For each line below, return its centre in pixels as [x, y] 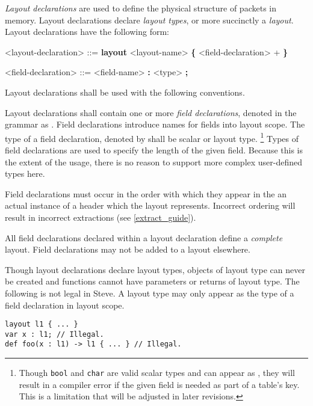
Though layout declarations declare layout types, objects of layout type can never [155, 269]
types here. [25, 174]
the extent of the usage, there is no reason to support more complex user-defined [154, 161]
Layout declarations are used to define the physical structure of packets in [141, 8]
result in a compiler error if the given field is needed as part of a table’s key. [159, 384]
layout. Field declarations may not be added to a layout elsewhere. [128, 249]
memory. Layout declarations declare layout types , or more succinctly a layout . [149, 20]
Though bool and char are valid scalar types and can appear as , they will [157, 373]
